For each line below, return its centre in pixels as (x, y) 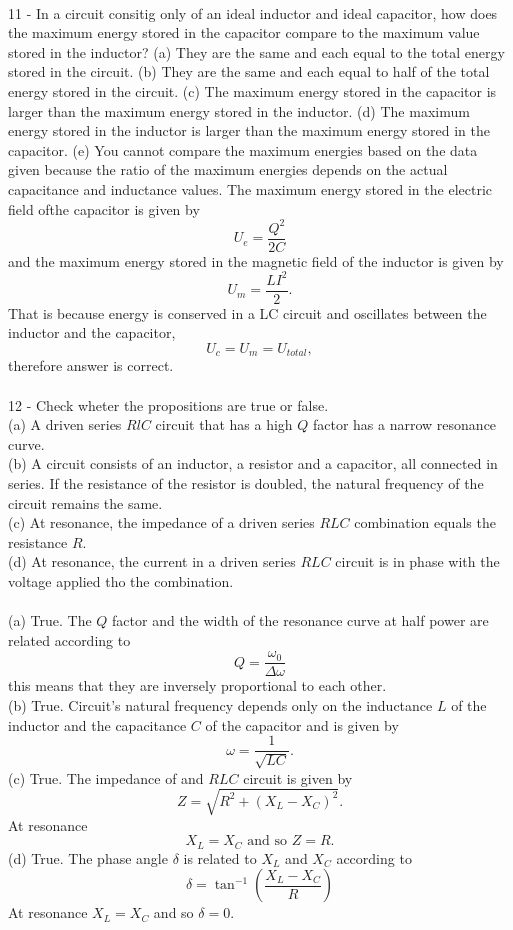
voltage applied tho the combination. (121, 581)
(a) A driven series (65, 424)
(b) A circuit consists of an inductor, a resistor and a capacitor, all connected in (253, 463)
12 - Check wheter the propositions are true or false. (168, 404)
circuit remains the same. (85, 502)
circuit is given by (298, 777)
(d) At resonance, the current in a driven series (152, 561)
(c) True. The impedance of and (106, 777)
